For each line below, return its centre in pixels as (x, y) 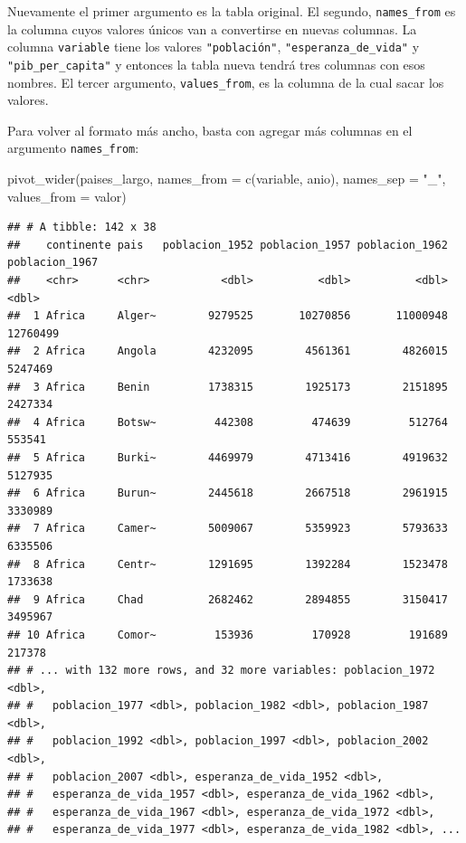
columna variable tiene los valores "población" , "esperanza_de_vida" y (214, 47)
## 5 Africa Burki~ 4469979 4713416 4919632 (228, 457)
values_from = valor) (67, 196)
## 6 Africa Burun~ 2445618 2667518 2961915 (228, 493)
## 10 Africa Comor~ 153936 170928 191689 (228, 635)
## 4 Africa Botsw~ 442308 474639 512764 (228, 422)
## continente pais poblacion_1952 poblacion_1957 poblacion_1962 (228, 245)
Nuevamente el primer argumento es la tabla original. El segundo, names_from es (232, 11)
